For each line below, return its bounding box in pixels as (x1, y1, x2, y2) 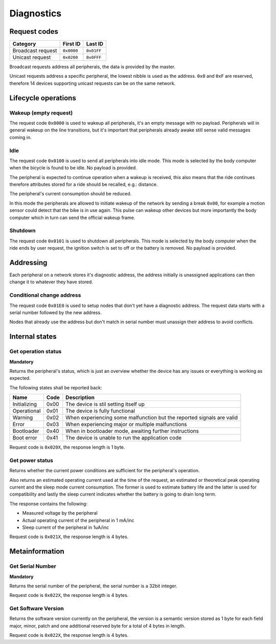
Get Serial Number (9, 563, 56, 570)
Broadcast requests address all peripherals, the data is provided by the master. (9, 64, 176, 70)
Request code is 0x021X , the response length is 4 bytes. (9, 534, 129, 540)
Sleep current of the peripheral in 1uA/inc (22, 524, 109, 530)
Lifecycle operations (9, 94, 76, 102)
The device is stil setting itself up (65, 401, 145, 408)
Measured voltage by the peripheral (22, 510, 98, 516)
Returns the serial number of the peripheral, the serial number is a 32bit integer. (9, 583, 177, 589)
